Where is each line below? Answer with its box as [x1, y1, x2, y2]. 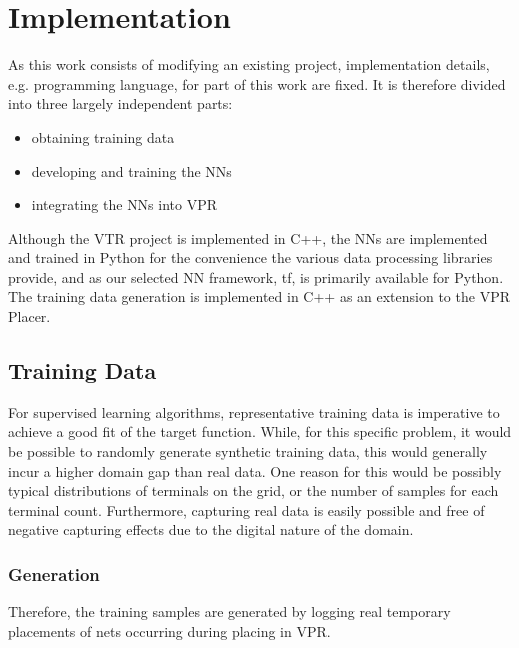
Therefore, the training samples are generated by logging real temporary [8, 601, 451, 622]
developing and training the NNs [31, 160, 232, 181]
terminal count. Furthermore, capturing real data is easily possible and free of [8, 499, 485, 520]
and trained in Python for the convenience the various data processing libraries [8, 247, 493, 268]
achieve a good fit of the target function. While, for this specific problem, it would [8, 421, 512, 442]
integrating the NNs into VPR [31, 194, 218, 215]
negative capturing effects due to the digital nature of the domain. [8, 519, 414, 540]
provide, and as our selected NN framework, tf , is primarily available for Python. [8, 266, 504, 287]
